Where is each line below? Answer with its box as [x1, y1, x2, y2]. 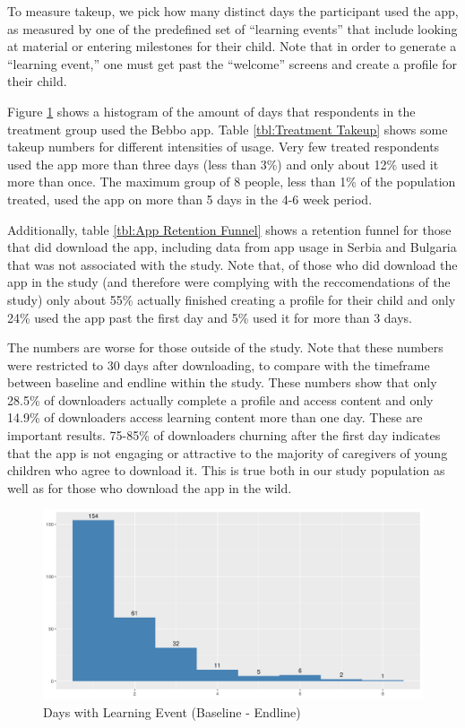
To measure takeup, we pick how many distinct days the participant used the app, [7, 2, 459, 20]
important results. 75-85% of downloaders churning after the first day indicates [7, 426, 441, 445]
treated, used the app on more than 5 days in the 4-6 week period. [7, 189, 373, 208]
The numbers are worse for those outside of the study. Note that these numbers [7, 338, 443, 357]
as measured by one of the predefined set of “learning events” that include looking [7, 19, 458, 38]
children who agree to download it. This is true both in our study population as [7, 461, 445, 480]
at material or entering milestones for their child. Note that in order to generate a [7, 37, 457, 56]
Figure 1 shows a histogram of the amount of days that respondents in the [7, 101, 416, 120]
